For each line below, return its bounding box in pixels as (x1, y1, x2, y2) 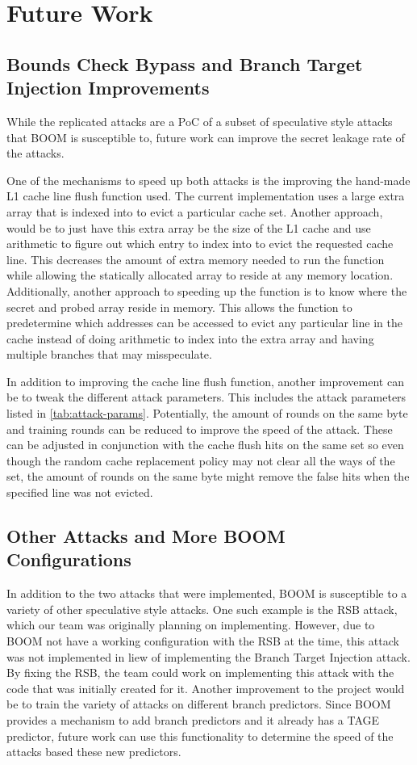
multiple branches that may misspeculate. (6, 346, 212, 363)
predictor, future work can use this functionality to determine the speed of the (6, 727, 394, 744)
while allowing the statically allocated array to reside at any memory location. (6, 267, 394, 284)
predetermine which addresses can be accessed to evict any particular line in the (6, 314, 402, 331)
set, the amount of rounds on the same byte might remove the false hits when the (6, 468, 410, 485)
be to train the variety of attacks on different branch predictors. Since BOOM (6, 696, 391, 712)
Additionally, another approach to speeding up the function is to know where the (6, 282, 407, 299)
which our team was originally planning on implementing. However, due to (6, 616, 375, 633)
